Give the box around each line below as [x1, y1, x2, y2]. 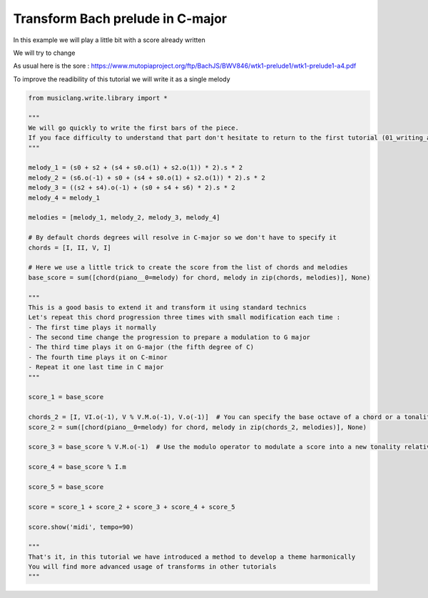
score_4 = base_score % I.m [28, 463, 126, 471]
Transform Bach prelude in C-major [13, 11, 228, 26]
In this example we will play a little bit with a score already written [13, 36, 206, 44]
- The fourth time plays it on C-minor [28, 353, 168, 361]
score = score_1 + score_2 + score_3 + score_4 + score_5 [28, 502, 235, 511]
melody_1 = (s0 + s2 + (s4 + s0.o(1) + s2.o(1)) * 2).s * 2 [28, 164, 243, 172]
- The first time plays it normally [28, 323, 157, 331]
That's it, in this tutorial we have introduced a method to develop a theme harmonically [28, 552, 356, 561]
